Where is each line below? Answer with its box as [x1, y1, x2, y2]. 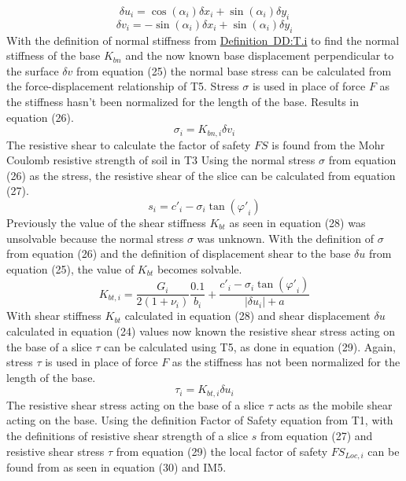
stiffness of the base [6, 47, 101, 64]
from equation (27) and [260, 428, 373, 443]
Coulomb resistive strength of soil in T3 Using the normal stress [6, 152, 316, 168]
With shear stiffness [6, 307, 101, 324]
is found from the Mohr [271, 136, 385, 152]
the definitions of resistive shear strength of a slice [6, 428, 249, 443]
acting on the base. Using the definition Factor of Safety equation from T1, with [6, 412, 393, 428]
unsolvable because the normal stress [6, 229, 184, 246]
